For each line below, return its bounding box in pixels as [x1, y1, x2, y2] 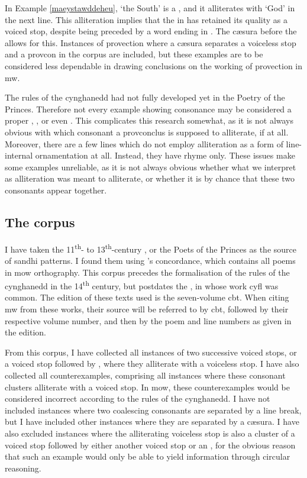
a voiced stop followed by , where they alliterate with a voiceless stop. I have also [5, 357, 299, 370]
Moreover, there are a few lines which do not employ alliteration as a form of [5, 137, 283, 150]
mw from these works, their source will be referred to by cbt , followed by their [5, 302, 289, 315]
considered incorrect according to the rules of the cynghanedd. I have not [5, 392, 270, 405]
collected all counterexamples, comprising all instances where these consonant [5, 369, 286, 381]
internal [5, 149, 33, 162]
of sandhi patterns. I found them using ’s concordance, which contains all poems [5, 254, 296, 266]
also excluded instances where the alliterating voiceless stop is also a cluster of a [5, 427, 295, 439]
